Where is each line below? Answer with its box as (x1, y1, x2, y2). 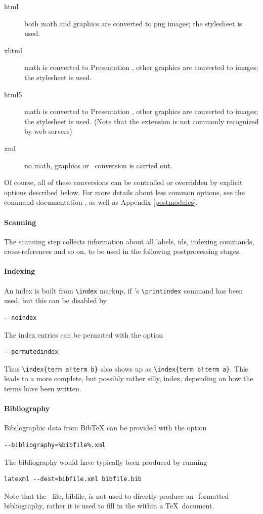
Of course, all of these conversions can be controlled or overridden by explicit (4, 177, 243, 188)
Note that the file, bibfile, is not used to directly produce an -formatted (4, 490, 229, 501)
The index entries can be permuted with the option (4, 329, 163, 340)
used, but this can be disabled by (4, 295, 107, 306)
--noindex (4, 314, 37, 321)
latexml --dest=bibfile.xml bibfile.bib (4, 475, 142, 483)
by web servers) (24, 126, 72, 136)
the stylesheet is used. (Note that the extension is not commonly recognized (24, 116, 259, 126)
